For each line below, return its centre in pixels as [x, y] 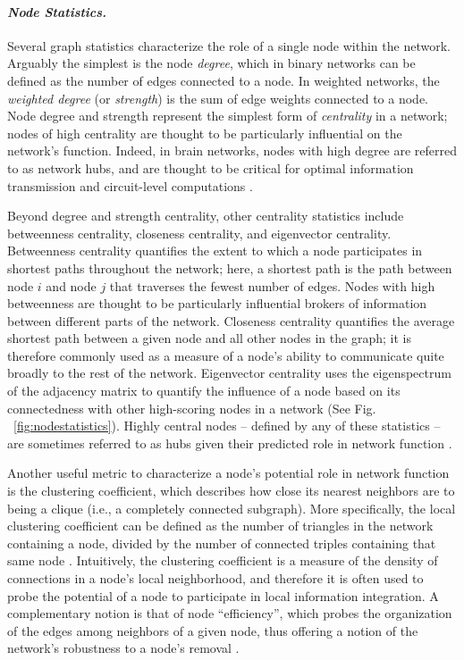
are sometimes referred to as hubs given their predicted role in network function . [230, 443]
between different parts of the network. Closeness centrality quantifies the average [231, 320]
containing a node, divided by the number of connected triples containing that [222, 543]
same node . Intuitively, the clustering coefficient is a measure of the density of [223, 560]
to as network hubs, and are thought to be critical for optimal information [211, 167]
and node [71, 285]
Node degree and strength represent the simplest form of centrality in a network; [228, 116]
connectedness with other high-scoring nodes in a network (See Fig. [192, 408]
